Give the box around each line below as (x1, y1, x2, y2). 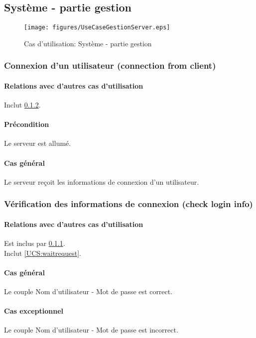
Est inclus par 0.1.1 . (4, 238, 65, 248)
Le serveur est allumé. (4, 138, 71, 148)
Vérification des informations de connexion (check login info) (4, 198, 253, 210)
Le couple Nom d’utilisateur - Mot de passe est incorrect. (4, 325, 178, 335)
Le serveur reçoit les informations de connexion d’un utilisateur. (4, 176, 199, 187)
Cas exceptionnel (4, 306, 64, 316)
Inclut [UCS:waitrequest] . (4, 247, 81, 258)
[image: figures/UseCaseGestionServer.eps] (24, 24, 170, 31)
